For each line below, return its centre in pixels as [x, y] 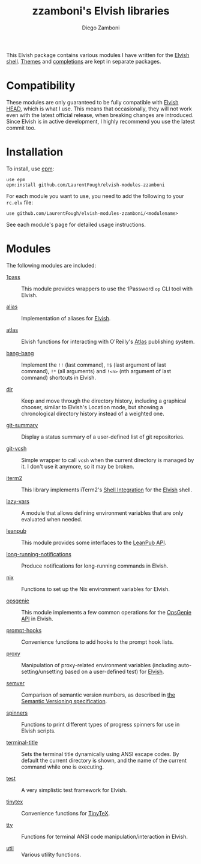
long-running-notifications [39, 554]
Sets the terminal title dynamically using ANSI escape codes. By [100, 754]
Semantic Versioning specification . [64, 701]
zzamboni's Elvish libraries [101, 11]
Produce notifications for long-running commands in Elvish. [95, 566]
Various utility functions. [51, 854]
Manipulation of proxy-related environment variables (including [99, 665]
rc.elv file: [20, 202]
